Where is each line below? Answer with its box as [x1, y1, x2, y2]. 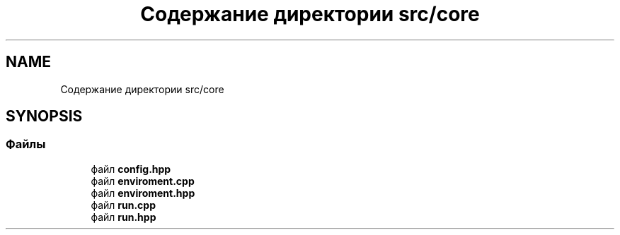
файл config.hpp [91, 162, 171, 175]
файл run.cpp [91, 198, 156, 211]
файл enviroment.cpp [91, 174, 195, 187]
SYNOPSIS [6, 107, 83, 126]
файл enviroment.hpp [91, 186, 195, 199]
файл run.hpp [91, 210, 156, 223]
